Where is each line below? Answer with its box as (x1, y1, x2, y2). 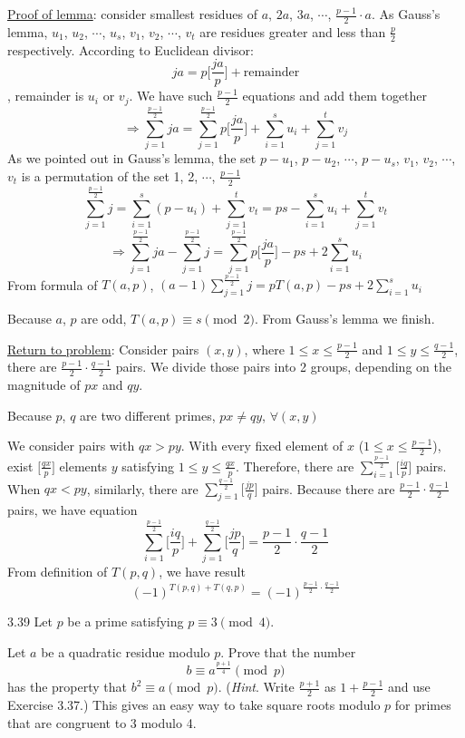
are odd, (81, 309, 127, 328)
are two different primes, (80, 405, 216, 424)
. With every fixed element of (180, 436, 344, 455)
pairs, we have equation (7, 500, 138, 519)
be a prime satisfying (67, 612, 184, 631)
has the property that (7, 677, 128, 696)
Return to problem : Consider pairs (7, 339, 199, 358)
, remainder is (7, 86, 84, 105)
